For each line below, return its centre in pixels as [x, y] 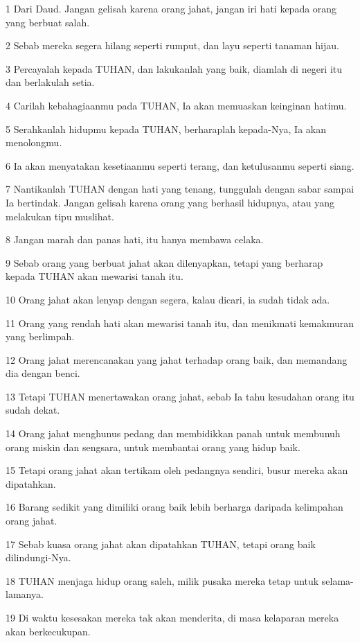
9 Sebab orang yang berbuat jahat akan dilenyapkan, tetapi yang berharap [164, 262]
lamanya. [25, 594]
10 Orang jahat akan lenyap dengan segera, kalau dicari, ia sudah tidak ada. [168, 299]
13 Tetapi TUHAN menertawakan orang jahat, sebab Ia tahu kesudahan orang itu [180, 396]
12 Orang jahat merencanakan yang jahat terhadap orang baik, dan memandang [177, 359]
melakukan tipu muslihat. [60, 216]
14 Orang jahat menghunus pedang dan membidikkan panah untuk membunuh [173, 433]
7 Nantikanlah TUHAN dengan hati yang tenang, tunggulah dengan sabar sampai [180, 189]
